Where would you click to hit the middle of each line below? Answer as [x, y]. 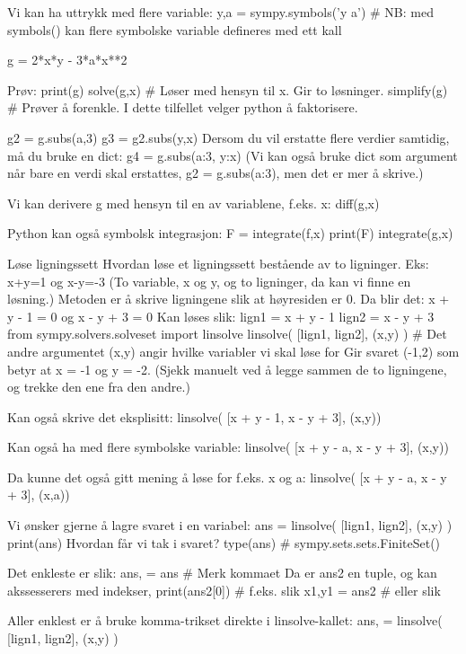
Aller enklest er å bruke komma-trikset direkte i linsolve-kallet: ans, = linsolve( [225, 620]
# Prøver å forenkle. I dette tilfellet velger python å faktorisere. [183, 107]
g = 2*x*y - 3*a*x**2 [67, 60]
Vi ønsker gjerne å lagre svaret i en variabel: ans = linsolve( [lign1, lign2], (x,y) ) [230, 525]
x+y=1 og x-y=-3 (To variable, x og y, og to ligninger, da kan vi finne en [209, 281]
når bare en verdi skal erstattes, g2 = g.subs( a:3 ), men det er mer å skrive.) [215, 173]
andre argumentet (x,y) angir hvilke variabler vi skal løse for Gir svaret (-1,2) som [233, 351]
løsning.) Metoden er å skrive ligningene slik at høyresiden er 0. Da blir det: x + [229, 299]
